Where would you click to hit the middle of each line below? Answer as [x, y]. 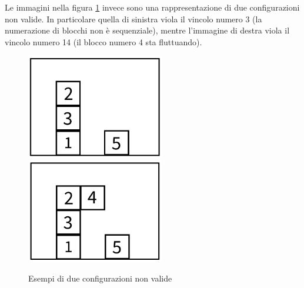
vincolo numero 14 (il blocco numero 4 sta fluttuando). [103, 41]
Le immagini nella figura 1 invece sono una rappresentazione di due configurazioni [152, 7]
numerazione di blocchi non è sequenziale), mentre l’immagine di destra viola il [147, 30]
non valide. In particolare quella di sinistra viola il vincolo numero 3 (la [133, 19]
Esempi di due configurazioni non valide [100, 278]
